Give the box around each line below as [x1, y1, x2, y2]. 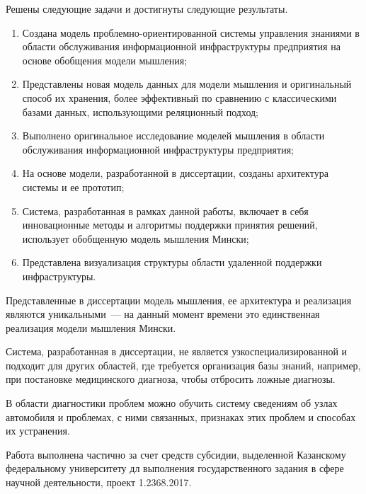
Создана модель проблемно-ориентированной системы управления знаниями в [22, 25, 360, 40]
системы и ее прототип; [22, 179, 125, 194]
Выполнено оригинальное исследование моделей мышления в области [22, 128, 325, 143]
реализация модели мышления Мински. [6, 320, 176, 335]
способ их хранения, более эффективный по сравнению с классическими [22, 90, 337, 105]
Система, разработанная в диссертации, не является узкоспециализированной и [6, 344, 348, 359]
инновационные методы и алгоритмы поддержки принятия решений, [22, 217, 318, 232]
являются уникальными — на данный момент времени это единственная [6, 306, 320, 321]
